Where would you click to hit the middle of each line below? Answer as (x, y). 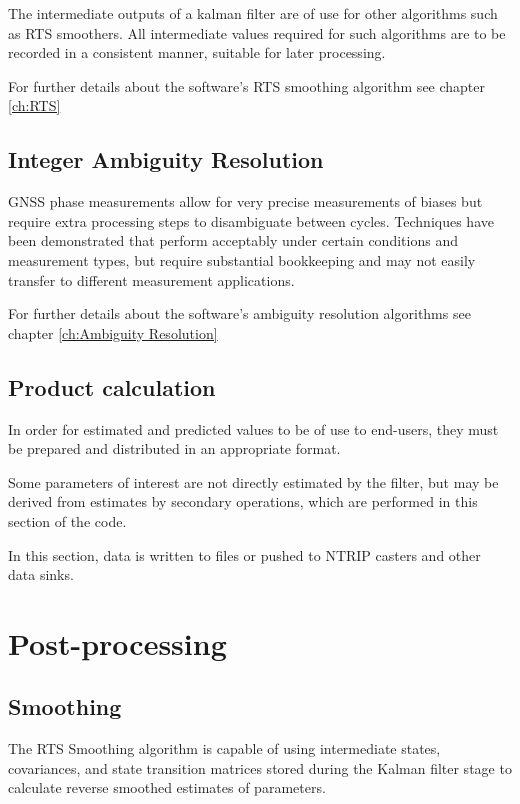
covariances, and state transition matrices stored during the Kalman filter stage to (260, 767)
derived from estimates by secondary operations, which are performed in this (243, 501)
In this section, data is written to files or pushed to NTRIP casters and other (244, 554)
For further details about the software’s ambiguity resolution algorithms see (239, 313)
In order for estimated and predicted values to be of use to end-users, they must (253, 428)
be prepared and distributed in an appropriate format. (174, 448)
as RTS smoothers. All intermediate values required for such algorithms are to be (257, 32)
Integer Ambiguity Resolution (166, 159)
